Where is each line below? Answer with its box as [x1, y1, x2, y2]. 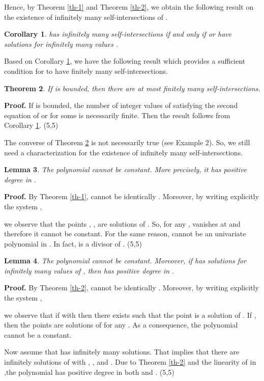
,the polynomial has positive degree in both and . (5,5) [4, 366, 174, 377]
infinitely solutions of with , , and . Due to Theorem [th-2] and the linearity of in [4, 357, 256, 367]
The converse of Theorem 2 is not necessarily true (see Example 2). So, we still [4, 137, 250, 147]
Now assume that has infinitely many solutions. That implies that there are [4, 346, 240, 357]
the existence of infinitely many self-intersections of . [4, 11, 168, 22]
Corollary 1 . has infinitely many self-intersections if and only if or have [4, 29, 232, 39]
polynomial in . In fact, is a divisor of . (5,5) [4, 238, 142, 249]
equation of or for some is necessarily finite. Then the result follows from [4, 110, 230, 120]
